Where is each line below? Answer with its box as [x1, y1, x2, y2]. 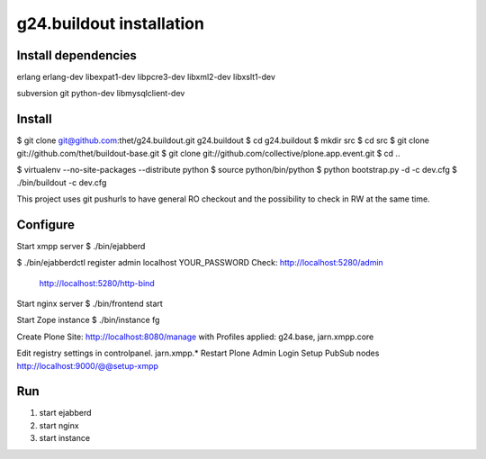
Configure [16, 217, 76, 232]
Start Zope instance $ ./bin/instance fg [16, 315, 160, 326]
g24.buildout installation [16, 13, 204, 33]
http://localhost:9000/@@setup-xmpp [16, 360, 159, 371]
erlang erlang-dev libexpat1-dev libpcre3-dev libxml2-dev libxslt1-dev [16, 72, 276, 83]
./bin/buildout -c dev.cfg [16, 176, 107, 188]
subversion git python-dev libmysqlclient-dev [16, 88, 185, 99]
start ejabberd [39, 408, 92, 418]
